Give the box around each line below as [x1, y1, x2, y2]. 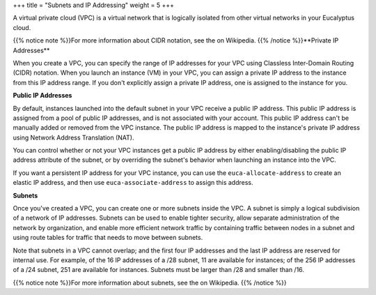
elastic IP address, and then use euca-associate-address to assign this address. [13, 179, 253, 187]
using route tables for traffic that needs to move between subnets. [13, 234, 203, 242]
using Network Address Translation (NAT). [13, 133, 134, 142]
